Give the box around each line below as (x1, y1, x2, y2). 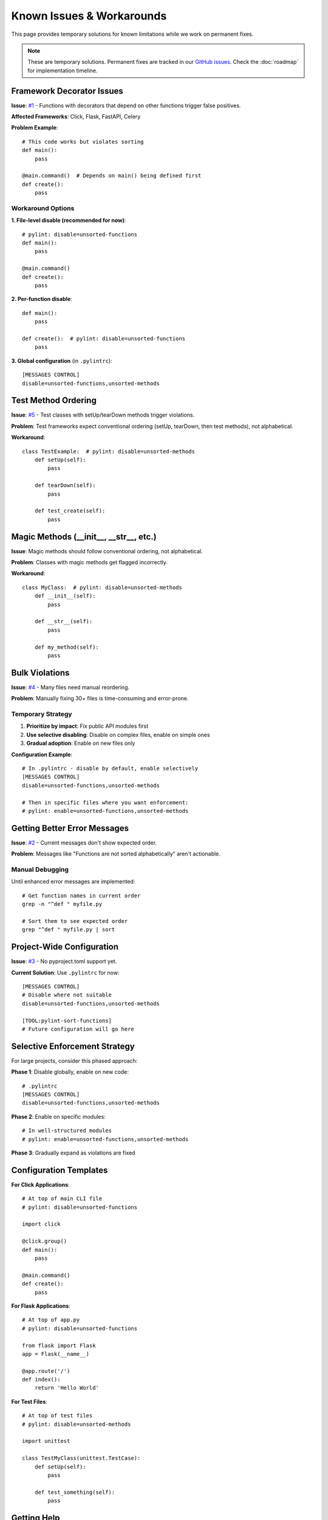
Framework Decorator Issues (11, 86, 124, 96)
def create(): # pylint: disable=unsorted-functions (22, 335, 185, 342)
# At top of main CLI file (22, 1195, 103, 1202)
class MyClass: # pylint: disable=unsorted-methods (22, 584, 182, 591)
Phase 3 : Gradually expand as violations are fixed (11, 1149, 135, 1156)
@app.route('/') (22, 1367, 70, 1374)
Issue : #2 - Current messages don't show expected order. (11, 839, 157, 846)
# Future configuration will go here (22, 1025, 135, 1032)
